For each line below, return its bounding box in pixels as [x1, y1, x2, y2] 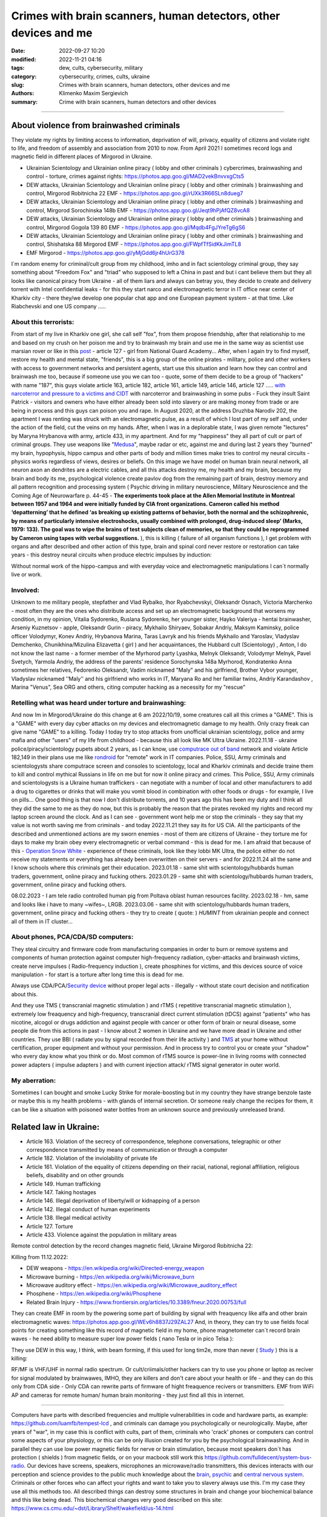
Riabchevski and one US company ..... [11, 303, 106, 310]
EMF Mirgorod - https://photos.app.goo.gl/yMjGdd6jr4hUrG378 [26, 249, 185, 256]
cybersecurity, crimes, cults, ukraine [59, 73, 150, 80]
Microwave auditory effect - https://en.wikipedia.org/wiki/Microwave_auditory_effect [26, 1281, 237, 1289]
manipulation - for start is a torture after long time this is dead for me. [11, 971, 184, 978]
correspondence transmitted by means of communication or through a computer [26, 1146, 228, 1154]
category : [11, 73, 37, 80]
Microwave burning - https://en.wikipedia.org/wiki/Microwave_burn [26, 1273, 195, 1280]
